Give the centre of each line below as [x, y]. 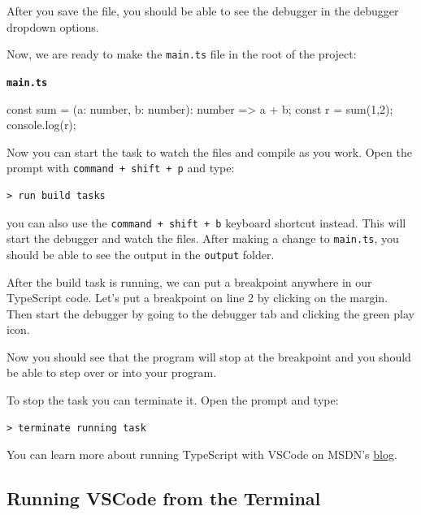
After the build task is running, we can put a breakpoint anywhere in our [189, 281]
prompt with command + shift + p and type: [121, 168]
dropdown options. [53, 26]
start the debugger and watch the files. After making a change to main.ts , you [203, 238]
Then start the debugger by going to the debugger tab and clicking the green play [210, 313]
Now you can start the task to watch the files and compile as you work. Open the [209, 151]
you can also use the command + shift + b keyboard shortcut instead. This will [206, 222]
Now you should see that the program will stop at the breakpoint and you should [209, 356]
